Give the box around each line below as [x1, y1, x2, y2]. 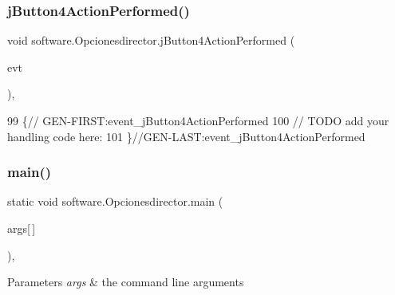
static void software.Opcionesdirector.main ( [7, 193, 223, 210]
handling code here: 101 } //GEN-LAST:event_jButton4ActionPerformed [7, 128, 365, 144]
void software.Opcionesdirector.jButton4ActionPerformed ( [7, 32, 295, 49]
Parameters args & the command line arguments [7, 273, 244, 290]
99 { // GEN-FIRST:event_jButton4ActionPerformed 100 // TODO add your [7, 112, 389, 128]
